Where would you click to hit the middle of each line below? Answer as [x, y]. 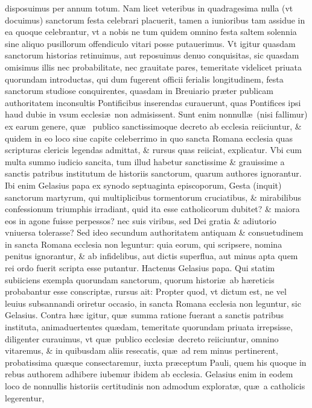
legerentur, [25, 397]
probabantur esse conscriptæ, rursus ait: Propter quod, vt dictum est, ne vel [146, 291]
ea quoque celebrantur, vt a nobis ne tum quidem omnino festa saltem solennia [151, 32]
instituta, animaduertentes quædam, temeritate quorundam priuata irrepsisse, [149, 327]
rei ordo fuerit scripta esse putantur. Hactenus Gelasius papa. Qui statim [140, 268]
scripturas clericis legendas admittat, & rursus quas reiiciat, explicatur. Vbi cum [153, 150]
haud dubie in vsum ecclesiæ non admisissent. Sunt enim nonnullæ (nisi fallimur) [156, 114]
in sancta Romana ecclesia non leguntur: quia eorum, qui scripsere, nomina [144, 244]
